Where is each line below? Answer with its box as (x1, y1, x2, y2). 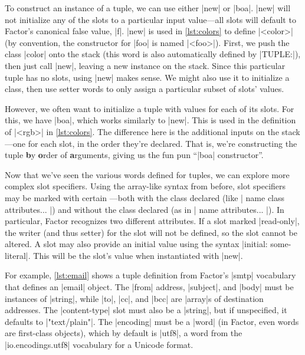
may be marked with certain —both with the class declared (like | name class (5, 191, 285, 203)
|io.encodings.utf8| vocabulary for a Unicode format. (5, 338, 194, 351)
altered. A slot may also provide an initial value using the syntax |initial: (5, 238, 268, 250)
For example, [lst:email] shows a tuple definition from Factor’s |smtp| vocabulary (5, 269, 296, 281)
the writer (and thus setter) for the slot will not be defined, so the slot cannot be (5, 226, 297, 238)
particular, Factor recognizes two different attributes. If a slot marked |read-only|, (5, 215, 300, 227)
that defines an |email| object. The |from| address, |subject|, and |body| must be (5, 281, 294, 293)
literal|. (5, 249, 31, 261)
